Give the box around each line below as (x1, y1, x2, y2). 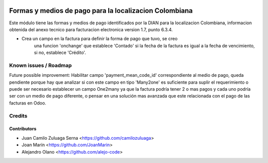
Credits (9, 112, 27, 119)
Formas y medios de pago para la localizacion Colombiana (9, 6, 193, 15)
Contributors (9, 126, 37, 132)
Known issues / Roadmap (9, 62, 72, 69)
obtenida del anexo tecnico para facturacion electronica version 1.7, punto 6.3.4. (9, 26, 173, 32)
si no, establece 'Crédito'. (34, 50, 86, 55)
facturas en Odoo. (9, 100, 47, 106)
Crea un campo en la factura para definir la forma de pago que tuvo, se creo (21, 36, 178, 42)
